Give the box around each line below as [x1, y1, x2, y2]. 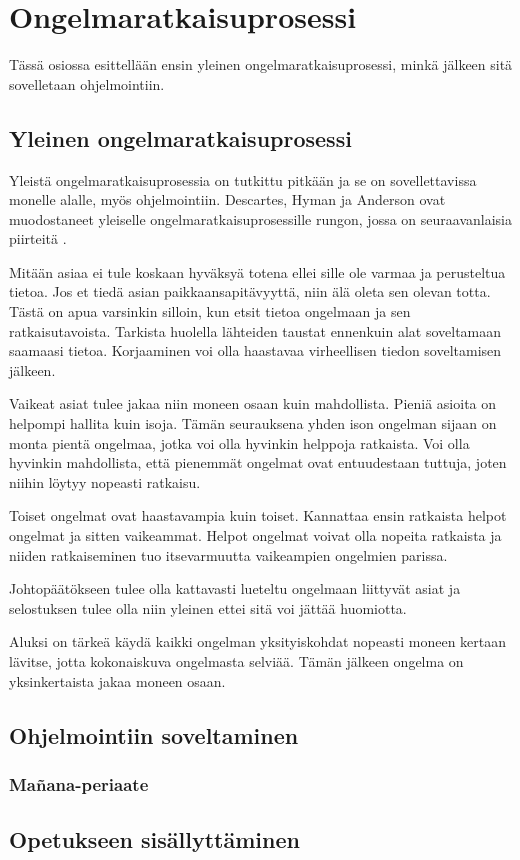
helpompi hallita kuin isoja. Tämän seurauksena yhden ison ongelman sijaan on [9, 413, 497, 434]
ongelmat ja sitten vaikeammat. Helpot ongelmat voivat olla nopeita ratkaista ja [9, 525, 502, 546]
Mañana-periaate [9, 771, 149, 796]
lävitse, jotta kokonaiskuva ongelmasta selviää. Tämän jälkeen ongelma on [9, 650, 464, 671]
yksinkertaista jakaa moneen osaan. [9, 670, 226, 691]
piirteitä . [9, 228, 67, 249]
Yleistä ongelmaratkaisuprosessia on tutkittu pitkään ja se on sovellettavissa [9, 169, 477, 190]
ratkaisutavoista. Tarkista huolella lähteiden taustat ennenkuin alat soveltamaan [9, 320, 502, 341]
